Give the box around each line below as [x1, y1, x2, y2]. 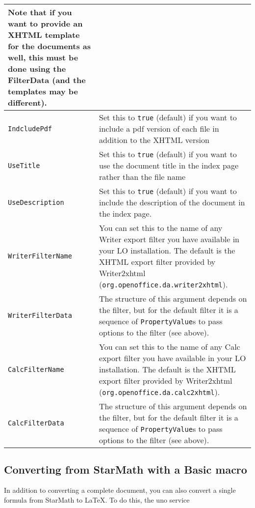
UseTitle [8, 161, 40, 169]
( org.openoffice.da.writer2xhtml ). [99, 279, 228, 290]
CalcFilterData [8, 419, 64, 427]
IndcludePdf [8, 124, 52, 133]
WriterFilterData [8, 311, 72, 319]
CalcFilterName [8, 365, 64, 373]
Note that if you [8, 6, 72, 18]
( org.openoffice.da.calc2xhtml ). [99, 386, 220, 397]
